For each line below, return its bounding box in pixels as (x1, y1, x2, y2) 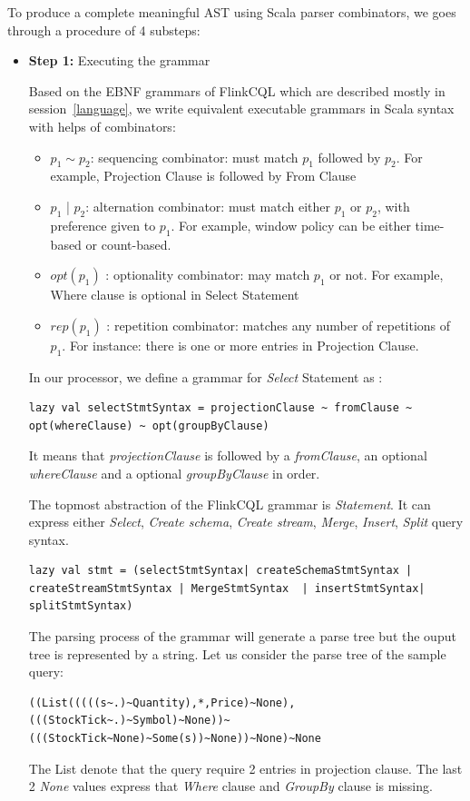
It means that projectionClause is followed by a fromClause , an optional (28, 446, 427, 465)
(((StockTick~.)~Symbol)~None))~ (28, 714, 230, 727)
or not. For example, (329, 265, 444, 284)
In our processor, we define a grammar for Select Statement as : (28, 367, 383, 386)
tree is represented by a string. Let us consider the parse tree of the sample (28, 644, 446, 663)
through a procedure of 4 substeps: (7, 20, 201, 39)
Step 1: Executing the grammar (28, 51, 211, 70)
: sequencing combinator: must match (90, 147, 299, 166)
